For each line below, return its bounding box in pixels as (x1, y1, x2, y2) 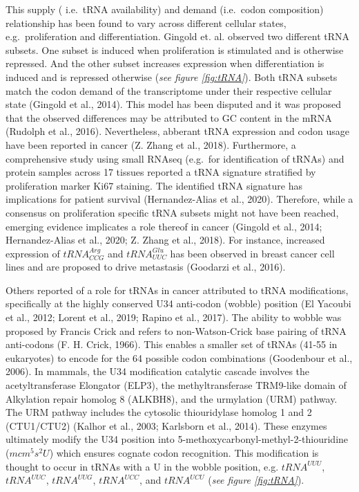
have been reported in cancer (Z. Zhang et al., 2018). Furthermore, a (6, 137, 296, 152)
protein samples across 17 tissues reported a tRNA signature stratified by (6, 165, 316, 179)
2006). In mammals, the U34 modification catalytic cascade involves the (6, 364, 310, 379)
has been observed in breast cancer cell (170, 246, 335, 260)
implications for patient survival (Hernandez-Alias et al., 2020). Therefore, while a (6, 192, 353, 206)
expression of (6, 246, 60, 260)
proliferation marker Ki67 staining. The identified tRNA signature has (6, 178, 302, 192)
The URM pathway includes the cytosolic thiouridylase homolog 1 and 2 (6, 405, 312, 419)
